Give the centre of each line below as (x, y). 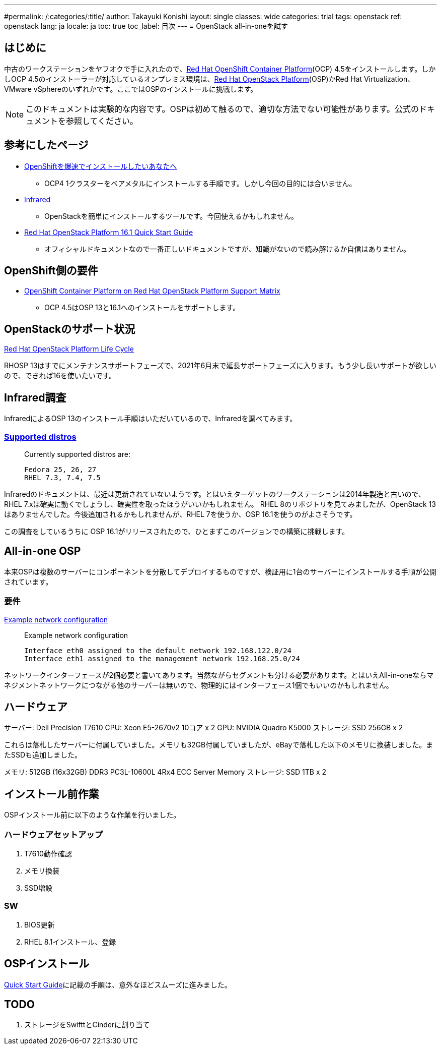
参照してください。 (102, 121)
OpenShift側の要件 (51, 271)
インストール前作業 (52, 794)
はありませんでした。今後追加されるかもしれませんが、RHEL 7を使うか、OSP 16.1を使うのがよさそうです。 (180, 514)
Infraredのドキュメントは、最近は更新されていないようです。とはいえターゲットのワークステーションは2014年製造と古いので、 (215, 494)
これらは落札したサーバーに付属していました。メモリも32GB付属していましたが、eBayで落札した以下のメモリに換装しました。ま (219, 745)
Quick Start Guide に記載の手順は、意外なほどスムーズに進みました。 (118, 984)
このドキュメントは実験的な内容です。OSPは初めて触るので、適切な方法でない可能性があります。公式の (222, 109)
